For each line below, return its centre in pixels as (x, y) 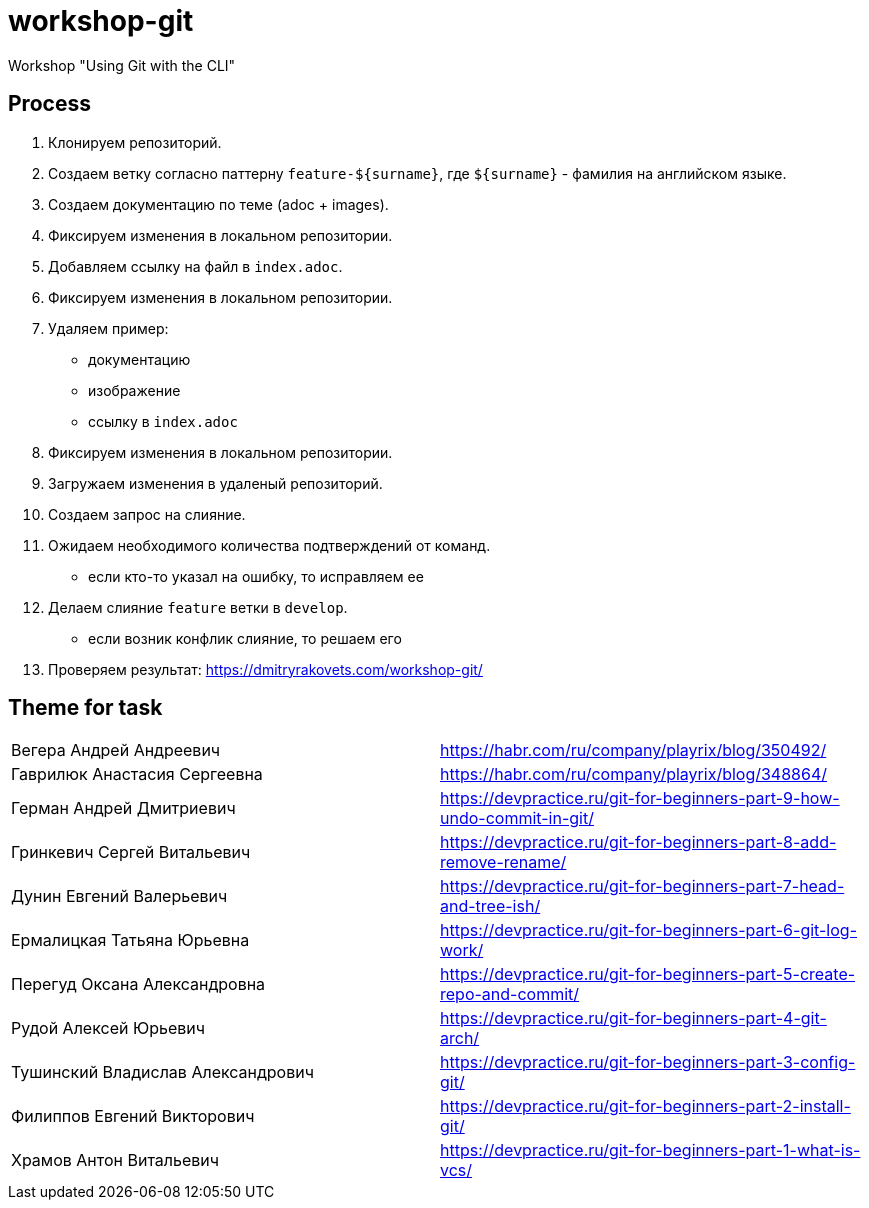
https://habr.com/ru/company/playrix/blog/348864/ (634, 774)
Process (49, 104)
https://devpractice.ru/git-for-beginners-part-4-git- (633, 1018)
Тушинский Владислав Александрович (162, 1072)
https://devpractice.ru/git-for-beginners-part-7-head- (642, 886)
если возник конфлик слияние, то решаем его (245, 638)
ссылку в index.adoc (163, 421)
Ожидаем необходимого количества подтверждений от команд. (269, 545)
